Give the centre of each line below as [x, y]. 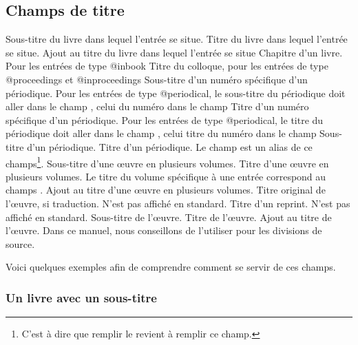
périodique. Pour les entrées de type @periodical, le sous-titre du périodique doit [176, 93]
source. [20, 243]
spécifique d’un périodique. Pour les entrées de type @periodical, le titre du [165, 119]
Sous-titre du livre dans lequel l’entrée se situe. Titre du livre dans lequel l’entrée [177, 39]
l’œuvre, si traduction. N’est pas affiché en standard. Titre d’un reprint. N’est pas [178, 203]
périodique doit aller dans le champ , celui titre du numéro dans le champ [161, 133]
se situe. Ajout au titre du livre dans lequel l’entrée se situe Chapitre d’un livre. [174, 52]
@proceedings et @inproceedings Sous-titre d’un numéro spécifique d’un [157, 79]
